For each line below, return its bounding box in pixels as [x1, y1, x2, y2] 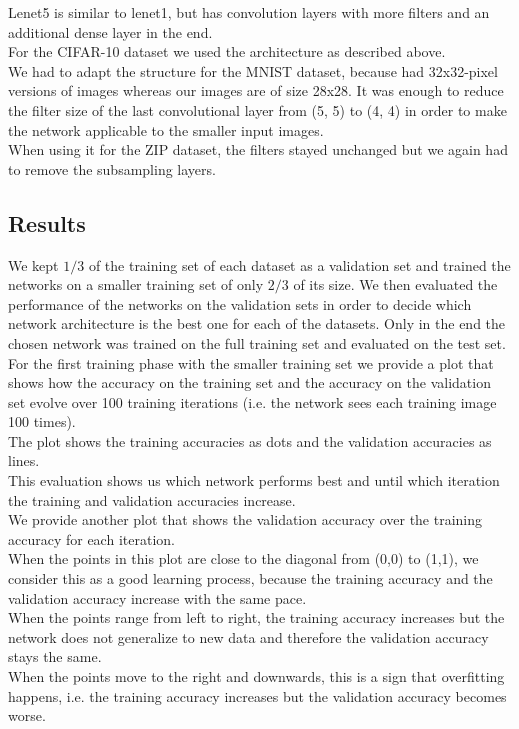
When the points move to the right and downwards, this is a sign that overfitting [8, 666, 505, 687]
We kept [8, 254, 59, 275]
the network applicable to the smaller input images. [8, 119, 324, 140]
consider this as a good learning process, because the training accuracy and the [8, 568, 493, 589]
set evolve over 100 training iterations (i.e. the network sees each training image [8, 391, 497, 412]
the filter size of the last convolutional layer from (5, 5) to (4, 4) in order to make [8, 99, 507, 120]
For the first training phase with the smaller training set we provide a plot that [8, 352, 494, 373]
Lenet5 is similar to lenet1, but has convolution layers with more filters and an [8, 2, 490, 22]
